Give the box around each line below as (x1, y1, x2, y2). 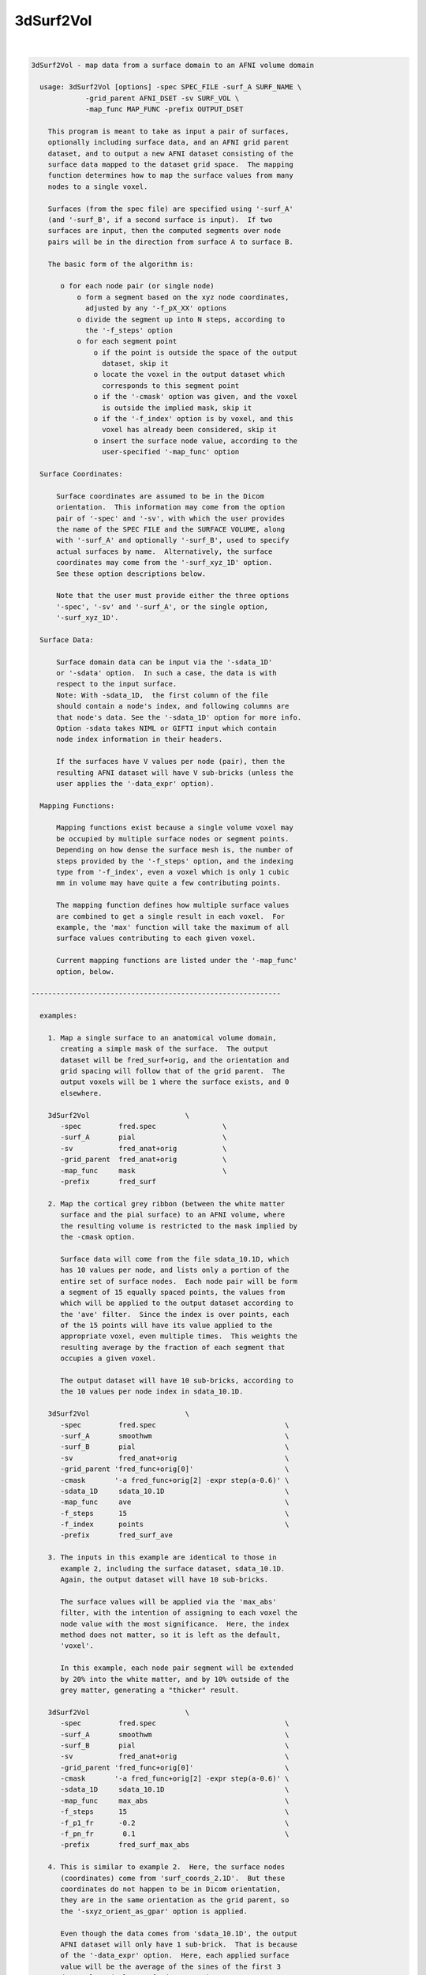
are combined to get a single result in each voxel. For (56, 912, 286, 920)
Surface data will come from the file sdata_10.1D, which (60, 1255, 290, 1263)
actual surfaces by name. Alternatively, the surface (56, 547, 273, 556)
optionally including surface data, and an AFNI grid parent (47, 138, 290, 147)
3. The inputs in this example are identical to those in (47, 1553, 277, 1562)
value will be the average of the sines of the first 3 (60, 1962, 282, 1971)
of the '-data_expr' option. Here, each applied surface (60, 1951, 290, 1960)
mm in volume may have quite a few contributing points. (56, 878, 282, 888)
